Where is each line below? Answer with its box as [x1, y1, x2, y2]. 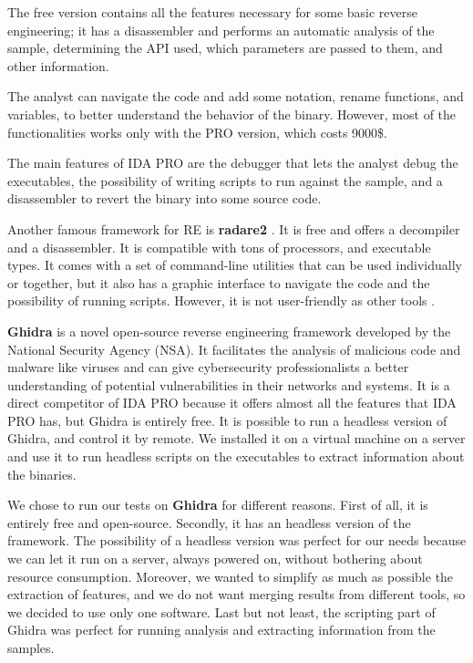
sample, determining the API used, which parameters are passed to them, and [7, 38, 443, 57]
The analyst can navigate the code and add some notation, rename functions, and [7, 87, 464, 106]
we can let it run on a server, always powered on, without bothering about [7, 549, 423, 568]
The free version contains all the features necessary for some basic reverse [7, 3, 417, 21]
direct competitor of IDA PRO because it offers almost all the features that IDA [7, 393, 457, 412]
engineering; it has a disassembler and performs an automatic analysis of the [7, 20, 435, 39]
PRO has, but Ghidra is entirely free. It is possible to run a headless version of [7, 410, 447, 430]
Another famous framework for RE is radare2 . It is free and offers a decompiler [7, 219, 460, 238]
